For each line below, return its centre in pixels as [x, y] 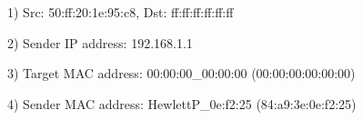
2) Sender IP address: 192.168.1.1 [100, 42]
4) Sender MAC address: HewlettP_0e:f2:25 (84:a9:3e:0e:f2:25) [182, 103]
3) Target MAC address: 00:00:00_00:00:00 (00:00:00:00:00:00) [181, 73]
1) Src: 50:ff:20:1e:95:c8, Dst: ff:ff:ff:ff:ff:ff [121, 12]
